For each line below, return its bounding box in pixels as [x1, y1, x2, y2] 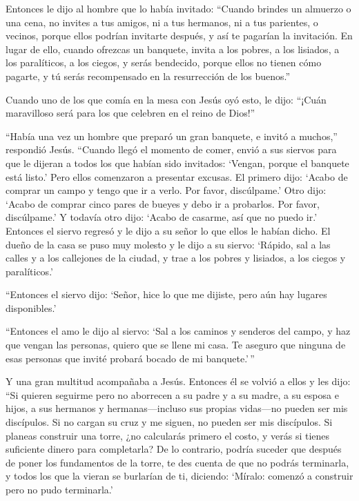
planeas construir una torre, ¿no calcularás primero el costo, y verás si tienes [6, 428, 330, 442]
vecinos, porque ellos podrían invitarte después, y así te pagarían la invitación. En [6, 28, 353, 43]
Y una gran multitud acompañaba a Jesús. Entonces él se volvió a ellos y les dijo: [6, 374, 351, 389]
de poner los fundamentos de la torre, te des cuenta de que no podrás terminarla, [6, 455, 349, 469]
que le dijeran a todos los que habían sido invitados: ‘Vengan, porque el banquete [6, 155, 349, 170]
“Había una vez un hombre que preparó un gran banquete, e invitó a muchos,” [6, 128, 338, 143]
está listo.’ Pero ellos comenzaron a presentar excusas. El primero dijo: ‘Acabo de [6, 169, 348, 184]
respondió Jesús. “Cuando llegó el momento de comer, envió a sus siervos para [6, 142, 337, 157]
